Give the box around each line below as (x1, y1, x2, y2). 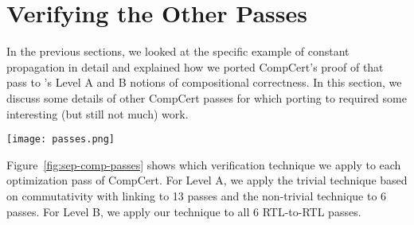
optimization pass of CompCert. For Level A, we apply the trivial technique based (6, 172, 408, 188)
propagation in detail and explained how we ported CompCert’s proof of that (6, 58, 384, 75)
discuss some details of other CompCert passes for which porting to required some (6, 89, 407, 106)
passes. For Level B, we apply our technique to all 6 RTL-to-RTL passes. (6, 203, 361, 219)
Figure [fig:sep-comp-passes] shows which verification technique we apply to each (6, 156, 401, 173)
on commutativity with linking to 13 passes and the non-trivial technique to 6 (6, 187, 387, 204)
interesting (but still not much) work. (6, 105, 189, 122)
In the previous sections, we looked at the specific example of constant (6, 43, 350, 60)
